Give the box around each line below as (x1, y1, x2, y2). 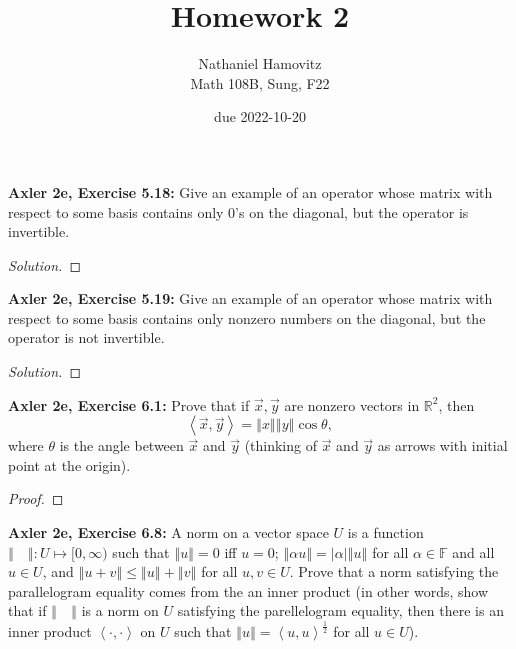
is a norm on (81, 600, 159, 621)
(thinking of (244, 435, 317, 456)
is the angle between (59, 435, 184, 456)
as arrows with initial (377, 435, 508, 456)
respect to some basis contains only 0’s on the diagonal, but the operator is (8, 201, 469, 222)
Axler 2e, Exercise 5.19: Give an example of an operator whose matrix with (8, 288, 493, 309)
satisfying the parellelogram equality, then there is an (177, 600, 504, 621)
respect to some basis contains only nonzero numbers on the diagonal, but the (8, 307, 486, 328)
